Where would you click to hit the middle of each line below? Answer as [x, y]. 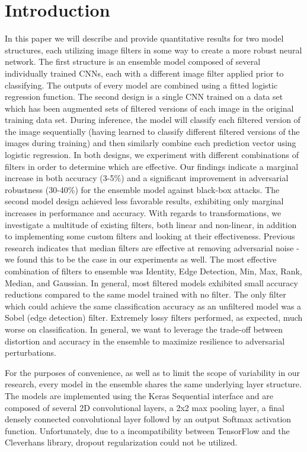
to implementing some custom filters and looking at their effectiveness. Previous [150, 236]
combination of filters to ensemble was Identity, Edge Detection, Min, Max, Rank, [153, 271]
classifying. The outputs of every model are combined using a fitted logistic [141, 85]
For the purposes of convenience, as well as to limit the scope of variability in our [153, 372]
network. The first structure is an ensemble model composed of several [133, 61]
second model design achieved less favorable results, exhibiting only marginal [144, 201]
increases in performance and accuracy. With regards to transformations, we [143, 213]
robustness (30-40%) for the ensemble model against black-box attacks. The [142, 189]
